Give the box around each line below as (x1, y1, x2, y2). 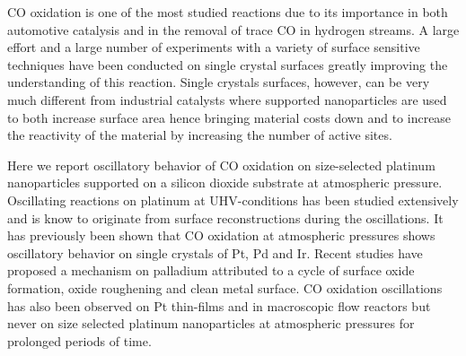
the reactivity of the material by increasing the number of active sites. (7, 126, 392, 144)
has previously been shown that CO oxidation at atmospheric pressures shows (7, 226, 435, 245)
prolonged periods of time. (7, 331, 152, 350)
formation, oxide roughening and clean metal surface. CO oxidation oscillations (7, 278, 443, 297)
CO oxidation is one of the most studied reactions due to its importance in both (7, 3, 448, 21)
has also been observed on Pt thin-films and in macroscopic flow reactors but (7, 296, 431, 315)
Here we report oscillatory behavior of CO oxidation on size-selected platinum (7, 155, 435, 174)
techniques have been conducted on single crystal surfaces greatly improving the (7, 55, 448, 74)
